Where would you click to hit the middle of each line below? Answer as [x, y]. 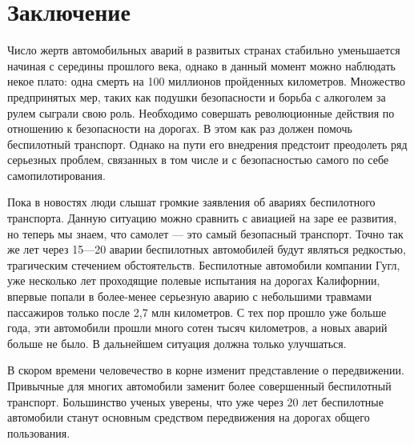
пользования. [39, 432]
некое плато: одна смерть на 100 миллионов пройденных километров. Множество [207, 81]
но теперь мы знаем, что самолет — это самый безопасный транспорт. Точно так [205, 233]
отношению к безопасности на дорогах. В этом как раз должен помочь [180, 128]
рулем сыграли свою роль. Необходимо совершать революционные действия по [201, 112]
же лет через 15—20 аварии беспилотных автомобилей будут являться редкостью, [207, 249]
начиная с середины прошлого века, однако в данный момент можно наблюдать [201, 65]
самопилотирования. [56, 175]
